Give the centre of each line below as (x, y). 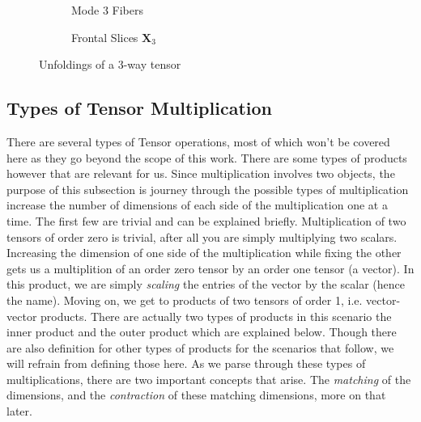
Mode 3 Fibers (107, 10)
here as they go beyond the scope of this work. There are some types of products (207, 157)
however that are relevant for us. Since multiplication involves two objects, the (201, 173)
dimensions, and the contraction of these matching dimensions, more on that (196, 395)
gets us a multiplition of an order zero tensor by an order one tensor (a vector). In (210, 268)
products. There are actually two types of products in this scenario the (216, 316)
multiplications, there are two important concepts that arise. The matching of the (209, 379)
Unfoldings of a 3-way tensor (110, 64)
